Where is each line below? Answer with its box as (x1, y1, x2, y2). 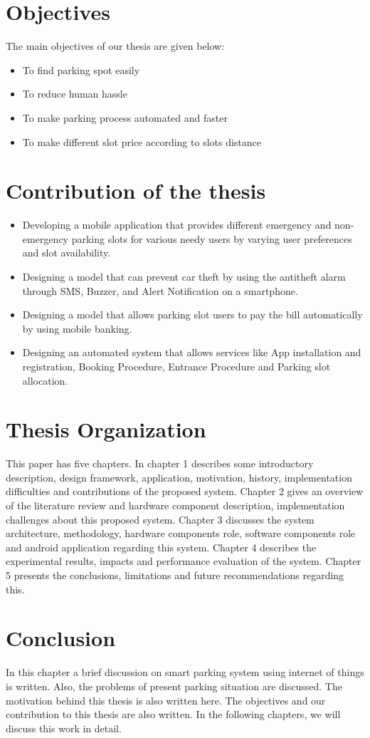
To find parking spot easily (22, 62, 140, 77)
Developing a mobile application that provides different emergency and (22, 217, 332, 232)
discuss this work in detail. (6, 720, 122, 735)
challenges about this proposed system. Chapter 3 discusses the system (6, 511, 314, 526)
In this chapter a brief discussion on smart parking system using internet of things (6, 665, 364, 680)
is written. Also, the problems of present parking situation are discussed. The (6, 678, 342, 693)
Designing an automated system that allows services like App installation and (22, 345, 361, 360)
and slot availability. (22, 245, 111, 260)
